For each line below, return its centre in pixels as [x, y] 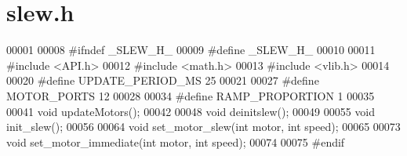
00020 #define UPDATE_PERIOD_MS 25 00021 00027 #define [163, 80]
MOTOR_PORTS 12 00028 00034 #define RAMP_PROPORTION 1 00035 [191, 95]
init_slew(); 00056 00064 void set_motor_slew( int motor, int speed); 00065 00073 [203, 127]
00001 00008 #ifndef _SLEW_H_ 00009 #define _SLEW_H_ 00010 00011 [191, 50]
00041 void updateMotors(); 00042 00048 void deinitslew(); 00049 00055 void [191, 111]
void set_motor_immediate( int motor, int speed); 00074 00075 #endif [176, 141]
